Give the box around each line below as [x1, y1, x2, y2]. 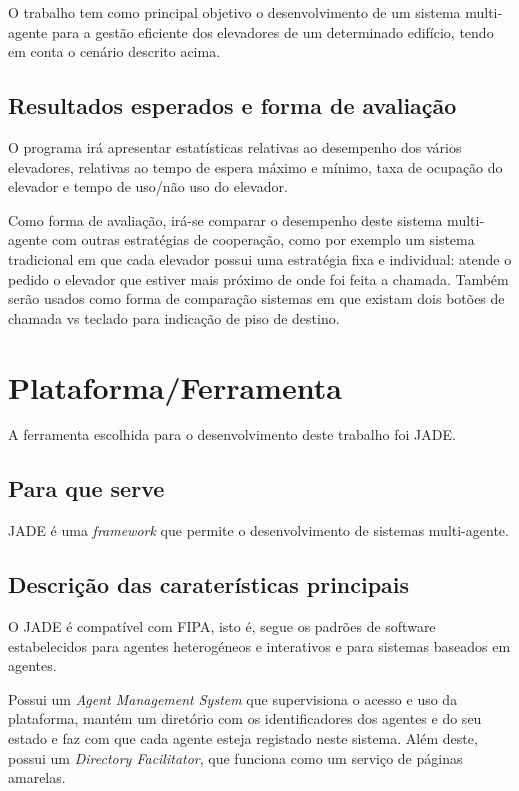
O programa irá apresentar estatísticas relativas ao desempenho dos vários [8, 136, 462, 157]
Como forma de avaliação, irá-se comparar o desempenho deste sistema [8, 209, 443, 230]
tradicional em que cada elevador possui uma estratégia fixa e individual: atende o [8, 248, 512, 269]
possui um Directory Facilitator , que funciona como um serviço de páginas [8, 747, 463, 768]
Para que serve [8, 473, 165, 504]
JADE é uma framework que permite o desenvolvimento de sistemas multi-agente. [8, 520, 509, 541]
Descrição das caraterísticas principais [8, 569, 410, 600]
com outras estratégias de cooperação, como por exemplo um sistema [51, 229, 475, 250]
